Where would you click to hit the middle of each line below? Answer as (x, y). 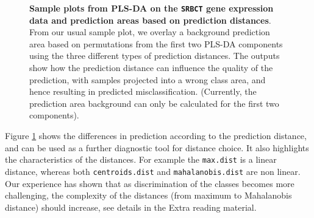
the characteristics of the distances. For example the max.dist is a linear (141, 159)
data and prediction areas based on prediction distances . (150, 20)
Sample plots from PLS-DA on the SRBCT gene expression (152, 8)
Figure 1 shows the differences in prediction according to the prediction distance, (156, 135)
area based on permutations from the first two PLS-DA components (156, 43)
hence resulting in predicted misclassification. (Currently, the (143, 91)
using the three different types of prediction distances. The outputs (155, 56)
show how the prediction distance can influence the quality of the (151, 68)
